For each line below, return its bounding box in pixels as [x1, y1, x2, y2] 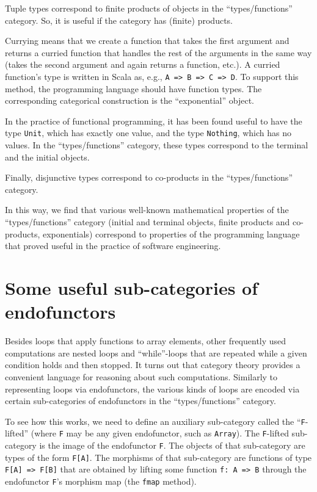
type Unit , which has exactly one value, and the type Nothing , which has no [5, 126, 291, 139]
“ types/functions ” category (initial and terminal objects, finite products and [5, 215, 290, 228]
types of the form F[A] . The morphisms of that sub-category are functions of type [5, 450, 312, 463]
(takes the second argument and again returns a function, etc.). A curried [5, 58, 280, 71]
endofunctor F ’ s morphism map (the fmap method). [5, 474, 197, 487]
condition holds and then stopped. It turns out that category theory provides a [5, 358, 301, 371]
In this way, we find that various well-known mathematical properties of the [5, 203, 289, 216]
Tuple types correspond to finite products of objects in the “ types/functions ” [5, 2, 293, 14]
